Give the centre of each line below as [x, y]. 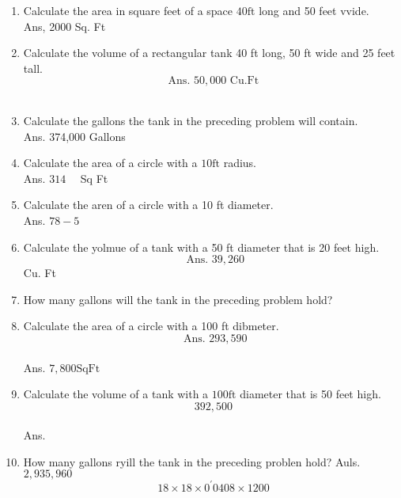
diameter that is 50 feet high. [310, 394]
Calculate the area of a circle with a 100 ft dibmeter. [151, 326]
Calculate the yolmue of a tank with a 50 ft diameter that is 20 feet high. [201, 247]
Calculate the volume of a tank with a [116, 394]
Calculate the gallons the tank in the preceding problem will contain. [191, 120]
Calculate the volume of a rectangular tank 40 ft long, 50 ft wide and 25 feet [209, 53]
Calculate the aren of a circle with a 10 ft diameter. [148, 205]
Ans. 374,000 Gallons [74, 136]
